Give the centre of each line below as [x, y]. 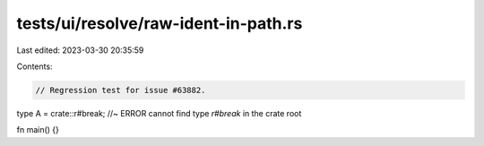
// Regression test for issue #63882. [121, 90]
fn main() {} [38, 130]
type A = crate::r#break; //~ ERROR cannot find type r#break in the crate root [159, 113]
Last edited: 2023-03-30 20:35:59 [80, 50]
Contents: [35, 66]
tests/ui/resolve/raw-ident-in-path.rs [160, 23]
